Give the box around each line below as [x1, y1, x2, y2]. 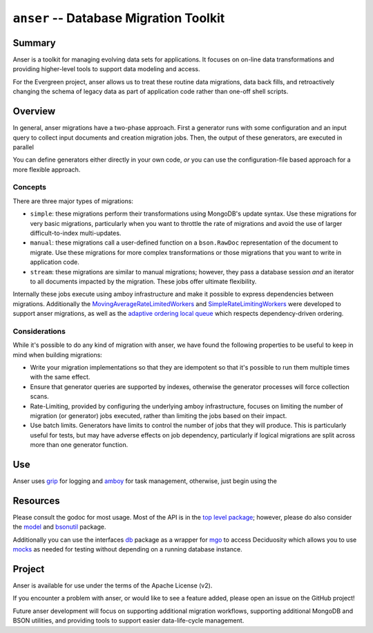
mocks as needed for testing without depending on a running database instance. [12, 545, 242, 554]
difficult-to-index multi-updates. [30, 229, 122, 238]
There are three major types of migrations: [12, 197, 134, 205]
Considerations [12, 326, 66, 336]
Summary [12, 37, 56, 48]
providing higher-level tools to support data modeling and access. [12, 65, 200, 73]
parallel [12, 142, 35, 151]
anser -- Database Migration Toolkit [12, 10, 225, 26]
